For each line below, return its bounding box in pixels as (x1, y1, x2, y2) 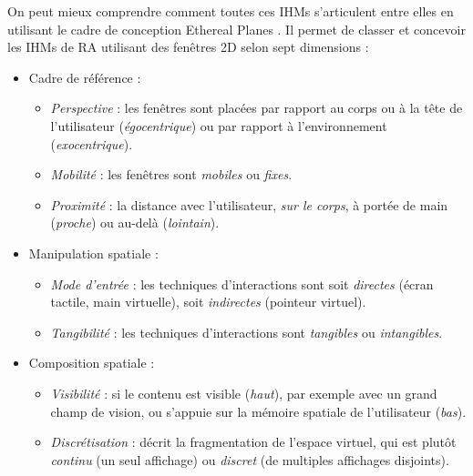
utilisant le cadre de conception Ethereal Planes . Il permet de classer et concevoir (7, 19, 466, 38)
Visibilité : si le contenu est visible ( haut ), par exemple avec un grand (50, 383, 437, 402)
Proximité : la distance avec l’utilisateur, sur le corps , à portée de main (50, 195, 448, 214)
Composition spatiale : (28, 353, 155, 372)
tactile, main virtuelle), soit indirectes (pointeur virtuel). (50, 292, 366, 311)
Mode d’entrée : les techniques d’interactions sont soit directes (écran (50, 274, 434, 293)
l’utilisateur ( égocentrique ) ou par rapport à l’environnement (50, 116, 387, 135)
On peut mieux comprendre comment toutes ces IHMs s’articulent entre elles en (7, 2, 454, 20)
